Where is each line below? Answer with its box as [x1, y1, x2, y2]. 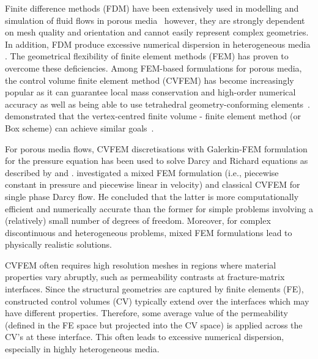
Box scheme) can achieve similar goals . [5, 121, 154, 134]
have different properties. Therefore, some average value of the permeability [5, 306, 288, 319]
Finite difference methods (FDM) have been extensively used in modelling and [5, 2, 299, 14]
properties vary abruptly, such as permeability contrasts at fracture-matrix [5, 270, 285, 283]
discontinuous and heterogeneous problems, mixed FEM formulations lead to [5, 226, 292, 239]
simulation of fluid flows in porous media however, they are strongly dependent [5, 13, 305, 26]
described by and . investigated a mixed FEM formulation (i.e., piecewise [5, 166, 279, 179]
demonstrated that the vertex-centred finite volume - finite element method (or [5, 109, 301, 122]
